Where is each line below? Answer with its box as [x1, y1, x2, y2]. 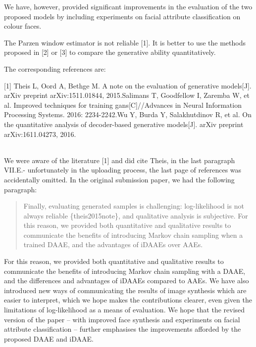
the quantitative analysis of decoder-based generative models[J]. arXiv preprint [4, 119, 244, 129]
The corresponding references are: [4, 63, 106, 74]
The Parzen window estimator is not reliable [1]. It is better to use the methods [4, 37, 246, 47]
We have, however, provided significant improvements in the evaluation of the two [4, 1, 253, 11]
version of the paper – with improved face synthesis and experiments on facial [4, 314, 240, 324]
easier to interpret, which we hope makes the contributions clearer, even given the [4, 295, 252, 305]
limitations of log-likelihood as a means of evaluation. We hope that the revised [4, 304, 245, 315]
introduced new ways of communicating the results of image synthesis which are [4, 285, 247, 295]
